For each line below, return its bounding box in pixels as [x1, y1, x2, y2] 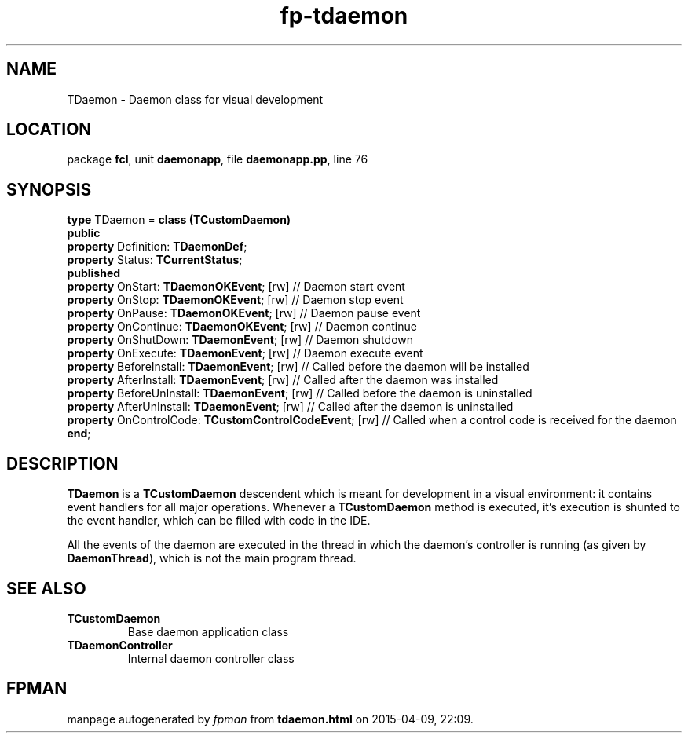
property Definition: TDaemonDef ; [67, 240, 247, 254]
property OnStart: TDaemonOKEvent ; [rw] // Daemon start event [67, 280, 405, 294]
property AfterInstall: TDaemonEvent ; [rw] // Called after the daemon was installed [67, 373, 499, 387]
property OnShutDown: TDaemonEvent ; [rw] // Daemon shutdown [67, 333, 414, 347]
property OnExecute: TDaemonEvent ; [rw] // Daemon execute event [67, 346, 423, 360]
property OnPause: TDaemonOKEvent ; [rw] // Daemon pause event [67, 306, 421, 320]
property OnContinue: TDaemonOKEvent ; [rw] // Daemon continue [67, 320, 417, 334]
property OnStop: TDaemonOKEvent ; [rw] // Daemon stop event [67, 293, 404, 307]
